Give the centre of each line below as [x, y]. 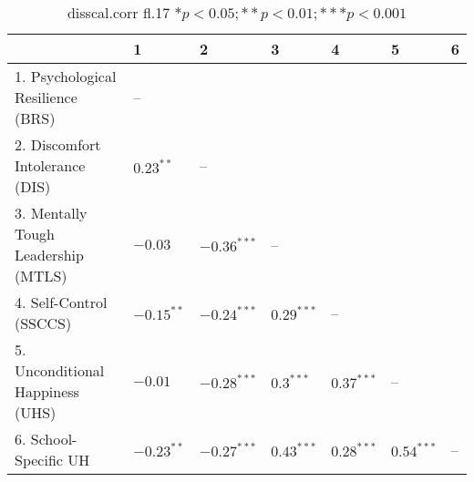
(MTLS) [41, 276]
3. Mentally [51, 213]
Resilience [46, 97]
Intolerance [50, 165]
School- [54, 439]
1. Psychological [66, 76]
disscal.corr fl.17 [118, 12]
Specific [39, 460]
